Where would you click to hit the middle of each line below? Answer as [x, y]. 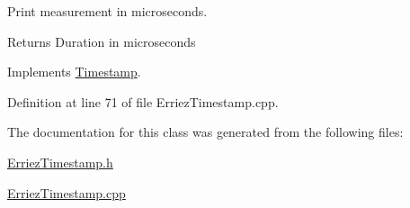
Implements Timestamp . [74, 72]
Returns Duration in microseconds [102, 41]
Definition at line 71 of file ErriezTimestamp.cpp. [143, 101]
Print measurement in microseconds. [107, 11]
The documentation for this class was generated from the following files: [205, 132]
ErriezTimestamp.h [60, 162]
